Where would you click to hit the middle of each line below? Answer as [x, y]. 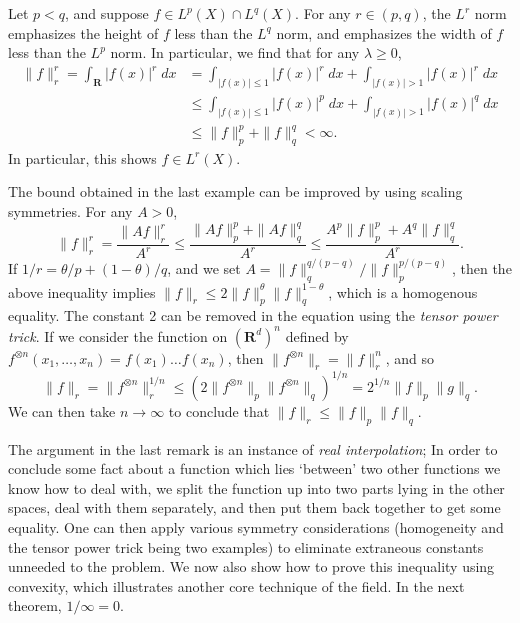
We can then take [62, 410]
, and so [410, 357]
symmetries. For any [70, 211]
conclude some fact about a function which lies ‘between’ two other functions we [254, 468]
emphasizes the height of [83, 32]
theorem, [35, 605]
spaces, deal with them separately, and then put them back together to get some [254, 507]
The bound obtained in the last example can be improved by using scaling [235, 191]
